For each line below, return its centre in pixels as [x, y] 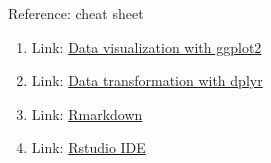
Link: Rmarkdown [87, 113]
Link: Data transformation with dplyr [147, 80]
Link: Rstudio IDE [88, 147]
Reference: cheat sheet [76, 13]
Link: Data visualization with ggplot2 [146, 46]
